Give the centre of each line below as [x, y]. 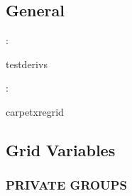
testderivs [27, 64]
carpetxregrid [35, 111]
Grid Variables [61, 149]
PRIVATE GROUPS [66, 185]
